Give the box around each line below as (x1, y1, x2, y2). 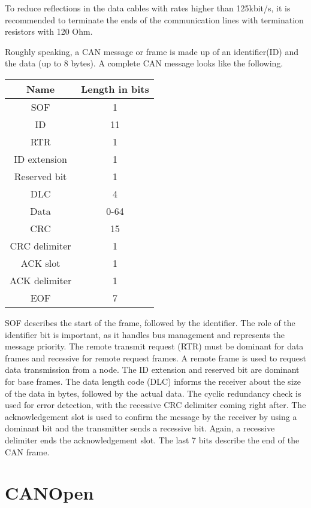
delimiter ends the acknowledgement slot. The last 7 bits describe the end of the (5, 433, 300, 446)
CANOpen (5, 480, 94, 505)
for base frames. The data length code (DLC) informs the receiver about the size (5, 375, 301, 387)
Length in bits (81, 81, 149, 96)
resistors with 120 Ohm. (5, 25, 93, 38)
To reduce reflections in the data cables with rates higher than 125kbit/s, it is (5, 2, 291, 14)
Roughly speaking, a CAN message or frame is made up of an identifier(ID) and (5, 45, 299, 57)
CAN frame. (5, 445, 50, 458)
